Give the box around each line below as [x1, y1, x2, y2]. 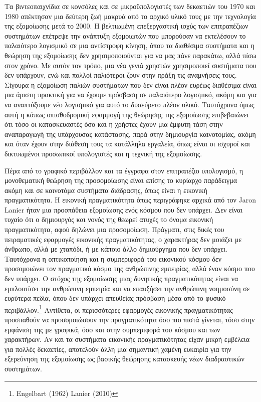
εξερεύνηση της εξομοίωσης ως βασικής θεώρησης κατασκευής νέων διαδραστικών [5, 353, 244, 364]
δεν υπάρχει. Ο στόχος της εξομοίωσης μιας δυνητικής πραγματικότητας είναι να [5, 273, 238, 284]
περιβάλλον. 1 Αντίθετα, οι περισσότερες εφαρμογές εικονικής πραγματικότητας [5, 303, 233, 315]
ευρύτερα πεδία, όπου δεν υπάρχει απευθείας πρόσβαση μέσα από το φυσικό [5, 293, 226, 303]
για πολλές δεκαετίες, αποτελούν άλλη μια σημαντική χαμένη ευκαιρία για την [5, 343, 231, 354]
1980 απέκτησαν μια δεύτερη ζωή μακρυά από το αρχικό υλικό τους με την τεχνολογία [5, 11, 256, 21]
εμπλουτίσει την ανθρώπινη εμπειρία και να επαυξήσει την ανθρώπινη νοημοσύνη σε [5, 283, 250, 293]
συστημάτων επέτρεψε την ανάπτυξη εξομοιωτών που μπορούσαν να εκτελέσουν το [5, 30, 246, 41]
